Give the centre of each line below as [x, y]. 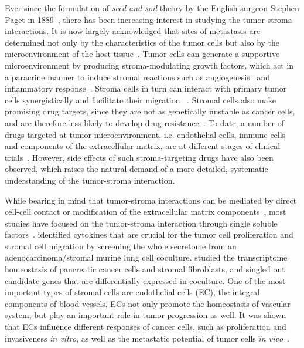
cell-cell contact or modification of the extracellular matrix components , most [146, 212]
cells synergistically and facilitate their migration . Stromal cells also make [140, 99]
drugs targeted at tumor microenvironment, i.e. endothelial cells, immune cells [145, 134]
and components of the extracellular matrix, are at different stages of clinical [143, 146]
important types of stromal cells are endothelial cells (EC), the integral [132, 292]
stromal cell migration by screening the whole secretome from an [121, 246]
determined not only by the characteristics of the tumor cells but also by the [142, 42]
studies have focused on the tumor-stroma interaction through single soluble [141, 223]
